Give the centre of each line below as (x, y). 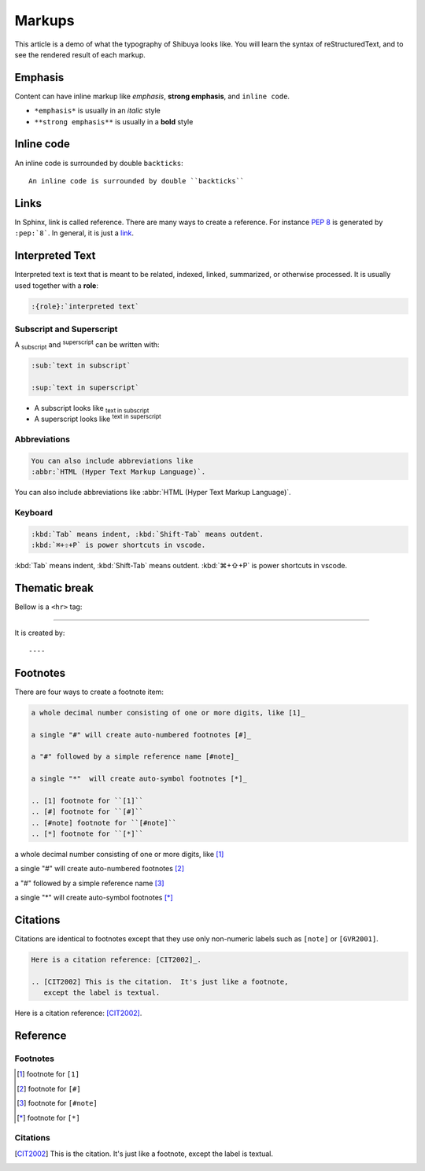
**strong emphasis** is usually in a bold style (114, 121)
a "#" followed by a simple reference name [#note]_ (135, 757)
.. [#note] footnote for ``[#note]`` (104, 823)
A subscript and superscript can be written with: (87, 345)
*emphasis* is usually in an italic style (98, 111)
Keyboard (34, 513)
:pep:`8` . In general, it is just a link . (74, 233)
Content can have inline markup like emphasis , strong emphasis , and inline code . (152, 96)
